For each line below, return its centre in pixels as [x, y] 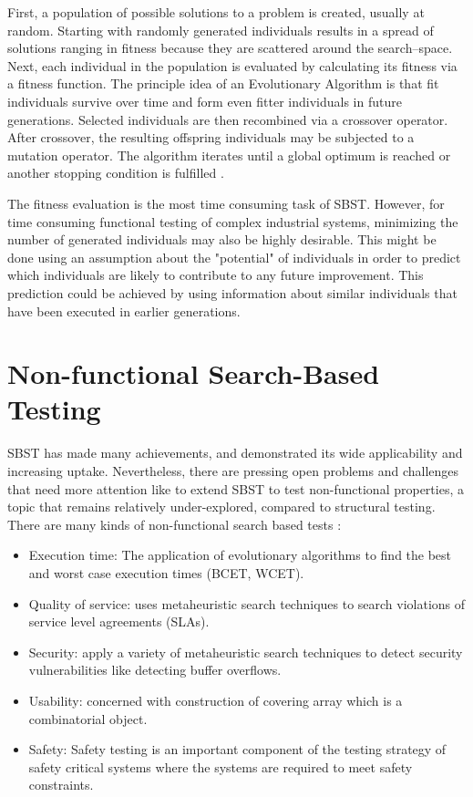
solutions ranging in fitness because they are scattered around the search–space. [230, 48]
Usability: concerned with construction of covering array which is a [216, 700]
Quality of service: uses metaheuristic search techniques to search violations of [247, 603]
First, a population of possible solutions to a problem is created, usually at [216, 12]
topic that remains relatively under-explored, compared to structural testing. [221, 507]
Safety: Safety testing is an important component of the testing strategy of [237, 749]
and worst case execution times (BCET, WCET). [166, 572]
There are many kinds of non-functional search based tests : [175, 524]
